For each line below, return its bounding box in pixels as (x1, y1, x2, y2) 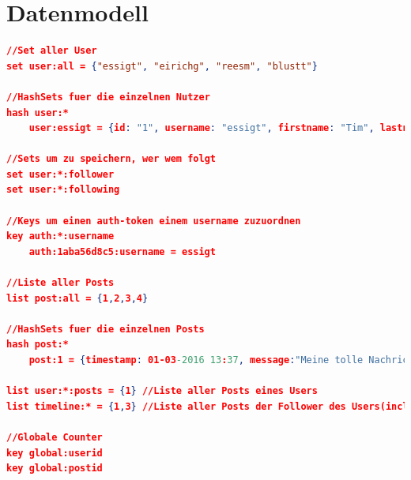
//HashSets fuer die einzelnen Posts (6, 323, 205, 335)
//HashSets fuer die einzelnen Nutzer (6, 91, 210, 103)
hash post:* (6, 339, 69, 351)
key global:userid (6, 447, 103, 459)
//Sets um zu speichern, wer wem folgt (6, 153, 216, 165)
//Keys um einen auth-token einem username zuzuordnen (6, 215, 301, 227)
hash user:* (6, 107, 69, 118)
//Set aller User (6, 45, 97, 57)
